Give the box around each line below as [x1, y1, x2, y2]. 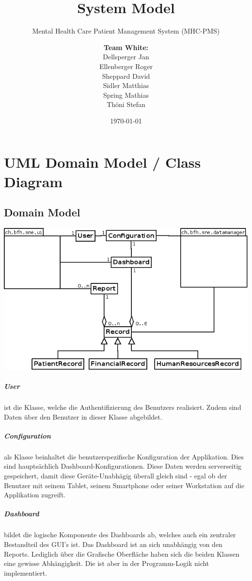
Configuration [4, 430, 51, 440]
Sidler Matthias [103, 80, 149, 90]
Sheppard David [102, 70, 150, 81]
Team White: [104, 42, 148, 52]
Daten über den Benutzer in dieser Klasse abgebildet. [4, 411, 162, 422]
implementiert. [4, 567, 47, 578]
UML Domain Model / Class [4, 152, 201, 172]
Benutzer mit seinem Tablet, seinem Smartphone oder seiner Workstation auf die [4, 480, 245, 490]
